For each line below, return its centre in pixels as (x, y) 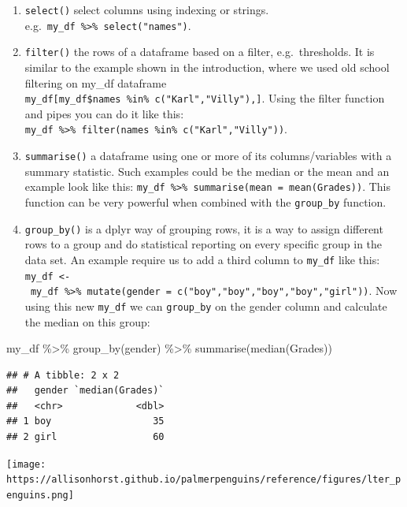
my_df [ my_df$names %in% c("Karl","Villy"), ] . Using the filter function (205, 98)
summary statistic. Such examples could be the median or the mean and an (207, 171)
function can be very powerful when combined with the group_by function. (205, 201)
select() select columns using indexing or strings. (147, 9)
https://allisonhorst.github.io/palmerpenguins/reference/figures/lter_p (204, 480)
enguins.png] (40, 495)
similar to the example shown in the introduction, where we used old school (207, 67)
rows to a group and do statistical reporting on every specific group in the (203, 244)
